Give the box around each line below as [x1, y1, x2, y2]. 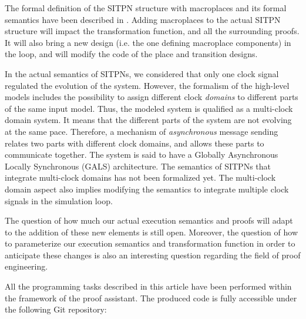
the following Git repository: [5, 303, 107, 315]
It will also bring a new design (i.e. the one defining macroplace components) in [5, 36, 291, 48]
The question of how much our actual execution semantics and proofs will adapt [5, 214, 293, 227]
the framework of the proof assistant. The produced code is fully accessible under [5, 291, 297, 304]
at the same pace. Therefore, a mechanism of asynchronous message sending [5, 125, 278, 137]
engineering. [5, 260, 48, 273]
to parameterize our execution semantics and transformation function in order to [5, 237, 295, 250]
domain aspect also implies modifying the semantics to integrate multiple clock [5, 182, 289, 195]
